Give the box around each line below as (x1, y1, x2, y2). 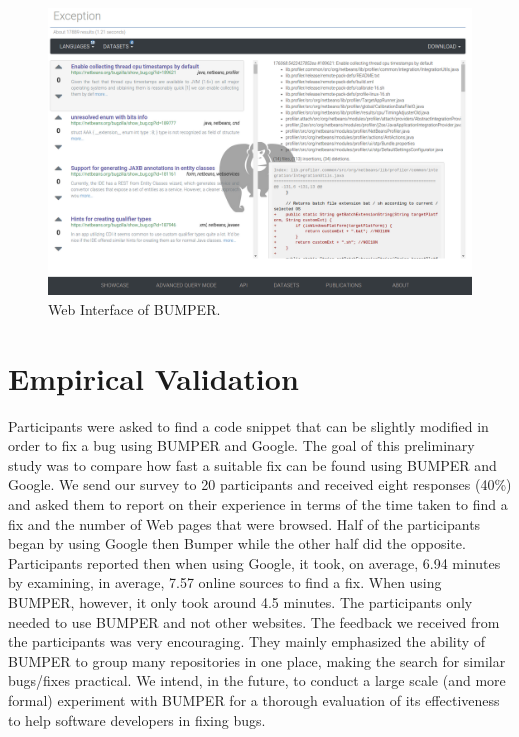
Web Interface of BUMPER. (48, 298, 221, 319)
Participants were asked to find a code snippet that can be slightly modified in (8, 415, 489, 436)
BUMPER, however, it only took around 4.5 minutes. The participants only (8, 592, 473, 613)
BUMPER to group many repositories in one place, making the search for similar (8, 650, 506, 671)
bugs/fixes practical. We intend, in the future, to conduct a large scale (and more (8, 670, 506, 691)
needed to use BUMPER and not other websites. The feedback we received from (8, 611, 500, 632)
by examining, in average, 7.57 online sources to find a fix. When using (8, 572, 442, 593)
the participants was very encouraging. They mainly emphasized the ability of (8, 631, 486, 652)
